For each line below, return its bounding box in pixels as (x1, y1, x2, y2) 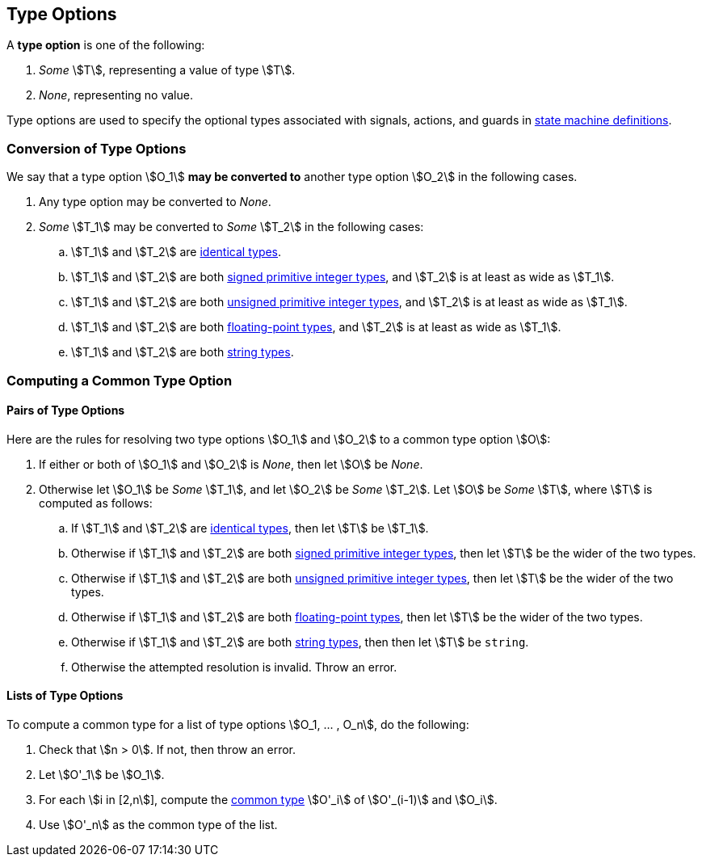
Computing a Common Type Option (6, 372, 233, 389)
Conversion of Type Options (6, 140, 187, 157)
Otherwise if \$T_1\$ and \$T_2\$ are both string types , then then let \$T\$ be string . (71, 634, 529, 649)
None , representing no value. (39, 88, 193, 103)
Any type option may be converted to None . (39, 195, 271, 209)
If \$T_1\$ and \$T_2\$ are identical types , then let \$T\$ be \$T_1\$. (71, 520, 429, 535)
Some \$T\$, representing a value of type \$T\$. (39, 63, 296, 78)
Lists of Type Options (6, 688, 124, 703)
